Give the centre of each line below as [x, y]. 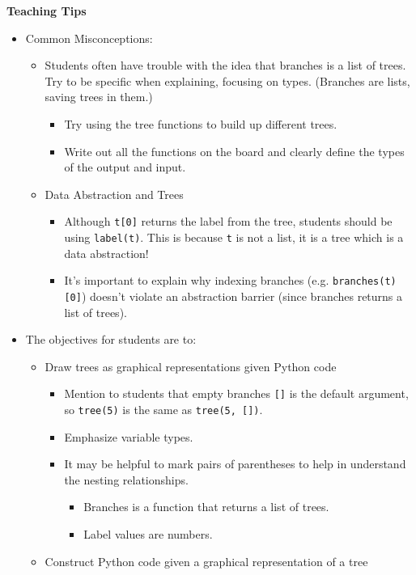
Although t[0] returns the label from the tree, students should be [228, 221]
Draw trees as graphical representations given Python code [191, 366]
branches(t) [364, 282]
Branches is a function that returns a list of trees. [206, 507]
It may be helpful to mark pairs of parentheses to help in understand [235, 464]
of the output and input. [125, 167]
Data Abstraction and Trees [114, 194]
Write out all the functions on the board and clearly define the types [234, 151]
